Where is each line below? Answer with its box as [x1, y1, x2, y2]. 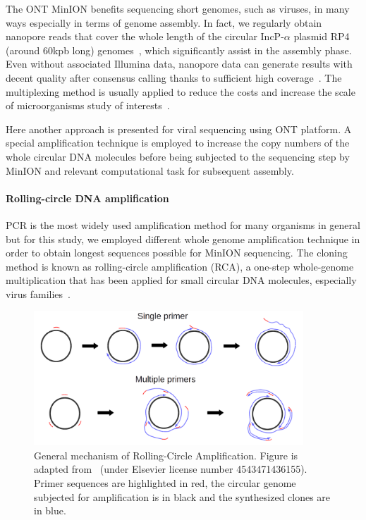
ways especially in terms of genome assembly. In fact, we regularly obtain [6, 15, 322, 30]
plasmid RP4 [293, 29, 350, 44]
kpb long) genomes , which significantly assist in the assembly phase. [52, 42, 352, 57]
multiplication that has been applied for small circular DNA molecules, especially [6, 273, 357, 287]
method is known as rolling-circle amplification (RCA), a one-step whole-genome [6, 259, 354, 273]
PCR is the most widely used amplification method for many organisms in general [6, 217, 360, 232]
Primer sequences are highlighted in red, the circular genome [34, 476, 296, 490]
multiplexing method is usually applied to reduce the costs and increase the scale [6, 84, 355, 99]
